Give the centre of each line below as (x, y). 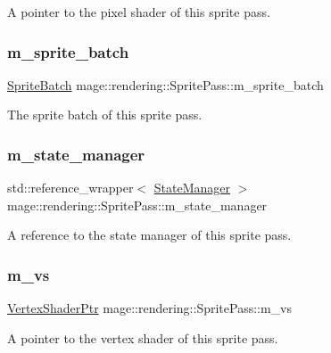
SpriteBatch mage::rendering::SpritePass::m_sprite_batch (165, 84)
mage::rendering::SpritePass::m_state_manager (137, 205)
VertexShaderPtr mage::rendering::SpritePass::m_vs (150, 308)
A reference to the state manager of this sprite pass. (149, 235)
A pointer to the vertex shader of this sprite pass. (143, 337)
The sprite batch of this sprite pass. (105, 115)
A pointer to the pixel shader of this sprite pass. (139, 12)
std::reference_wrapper (70, 188)
